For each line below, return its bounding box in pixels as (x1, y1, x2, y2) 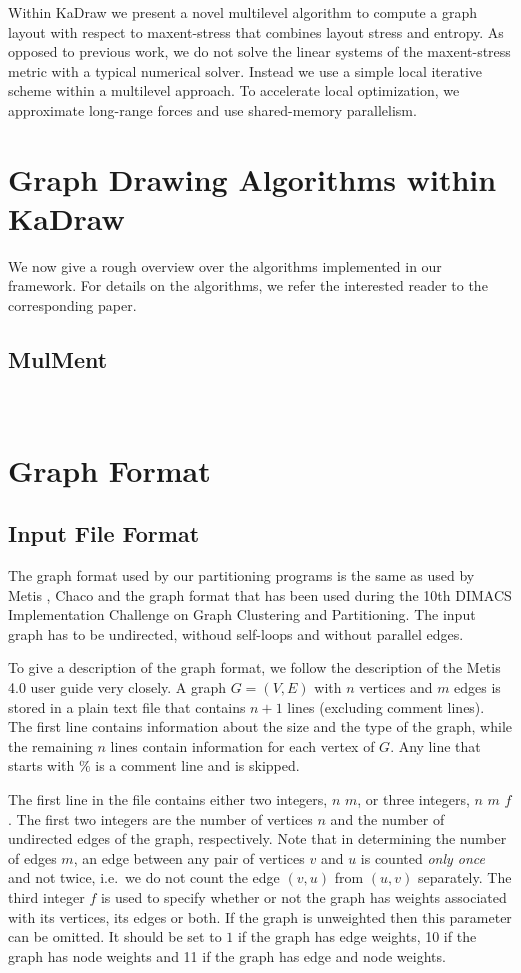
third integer (8, 886, 85, 907)
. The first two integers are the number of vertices (8, 808, 313, 829)
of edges (8, 847, 57, 868)
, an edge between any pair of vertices (73, 847, 305, 868)
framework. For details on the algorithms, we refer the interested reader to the (8, 275, 488, 296)
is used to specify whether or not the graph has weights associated (100, 886, 507, 907)
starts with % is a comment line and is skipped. (8, 755, 300, 776)
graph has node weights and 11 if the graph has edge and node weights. (8, 945, 446, 966)
